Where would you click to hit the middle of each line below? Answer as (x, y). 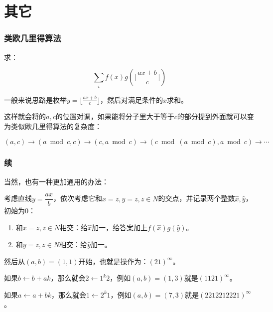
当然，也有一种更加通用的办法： (56, 181)
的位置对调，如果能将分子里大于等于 (115, 116)
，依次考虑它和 (77, 198)
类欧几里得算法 (33, 38)
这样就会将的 (25, 116)
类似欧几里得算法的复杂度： (56, 126)
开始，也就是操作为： (113, 261)
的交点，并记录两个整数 (197, 198)
